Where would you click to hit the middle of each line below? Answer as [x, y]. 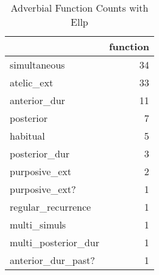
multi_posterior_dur [55, 242]
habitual [27, 136]
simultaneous [37, 65]
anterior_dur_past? [52, 260]
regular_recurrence [51, 207]
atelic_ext [32, 82]
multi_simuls [38, 224]
